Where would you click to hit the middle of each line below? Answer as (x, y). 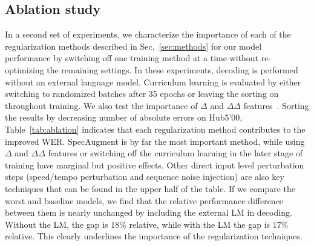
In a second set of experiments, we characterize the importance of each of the (148, 34)
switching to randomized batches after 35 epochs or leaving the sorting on (142, 94)
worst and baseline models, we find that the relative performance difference (144, 200)
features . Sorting (276, 105)
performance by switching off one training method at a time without (132, 58)
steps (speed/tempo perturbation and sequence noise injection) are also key (145, 177)
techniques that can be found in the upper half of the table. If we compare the (150, 188)
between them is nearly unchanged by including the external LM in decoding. (149, 212)
